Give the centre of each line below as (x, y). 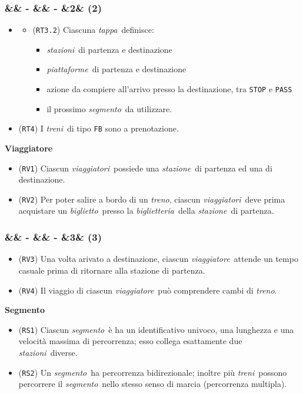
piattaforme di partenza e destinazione (116, 69)
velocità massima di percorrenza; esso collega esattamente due (130, 341)
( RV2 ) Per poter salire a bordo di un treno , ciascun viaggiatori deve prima (152, 199)
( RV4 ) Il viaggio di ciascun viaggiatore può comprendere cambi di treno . (148, 290)
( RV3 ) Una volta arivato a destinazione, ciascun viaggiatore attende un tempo (158, 259)
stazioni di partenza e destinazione (109, 49)
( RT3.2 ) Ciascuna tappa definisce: (93, 30)
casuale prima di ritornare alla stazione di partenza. (112, 270)
